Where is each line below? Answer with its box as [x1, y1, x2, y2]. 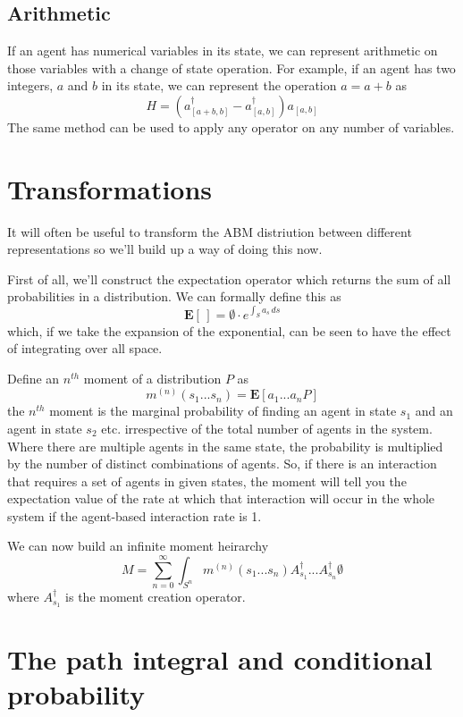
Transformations [7, 170, 213, 207]
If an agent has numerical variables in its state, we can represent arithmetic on [7, 41, 438, 60]
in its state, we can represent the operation [101, 76, 337, 95]
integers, [7, 76, 54, 95]
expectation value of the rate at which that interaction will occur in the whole [7, 489, 435, 508]
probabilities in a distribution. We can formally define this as [7, 287, 341, 306]
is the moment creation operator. [65, 587, 246, 606]
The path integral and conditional [7, 641, 433, 678]
